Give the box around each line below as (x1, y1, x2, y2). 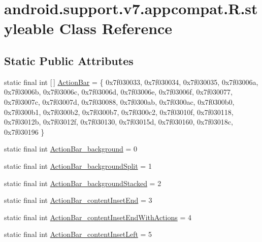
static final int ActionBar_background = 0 (4, 143, 138, 154)
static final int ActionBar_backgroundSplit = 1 (4, 160, 152, 171)
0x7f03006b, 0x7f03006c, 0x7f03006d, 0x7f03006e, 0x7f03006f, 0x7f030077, (4, 86, 233, 97)
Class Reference (59, 18, 173, 39)
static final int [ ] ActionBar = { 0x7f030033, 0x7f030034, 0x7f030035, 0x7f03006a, (4, 76, 258, 87)
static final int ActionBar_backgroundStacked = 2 (4, 177, 161, 188)
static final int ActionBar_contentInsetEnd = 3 (4, 195, 152, 205)
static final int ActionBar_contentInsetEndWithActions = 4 (4, 211, 191, 222)
